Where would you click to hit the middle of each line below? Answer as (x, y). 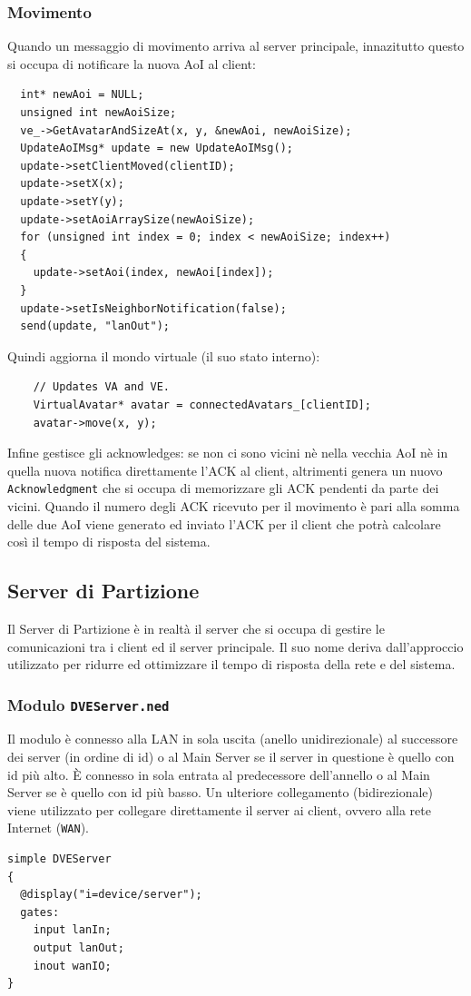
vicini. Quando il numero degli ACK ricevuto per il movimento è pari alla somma (234, 505)
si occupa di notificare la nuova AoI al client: (132, 63)
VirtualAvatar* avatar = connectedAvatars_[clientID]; (202, 404)
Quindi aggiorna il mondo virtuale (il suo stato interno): (164, 355)
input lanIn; (72, 930)
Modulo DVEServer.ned (88, 704)
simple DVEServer (59, 859)
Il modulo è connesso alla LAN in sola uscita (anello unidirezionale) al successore (233, 739)
